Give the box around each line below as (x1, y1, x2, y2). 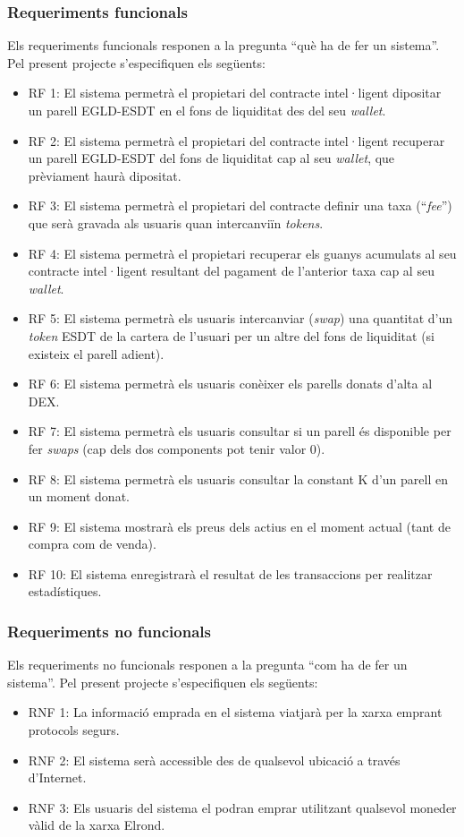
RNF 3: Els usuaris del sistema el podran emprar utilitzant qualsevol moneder (28, 798, 457, 816)
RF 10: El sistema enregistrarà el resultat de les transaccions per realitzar (28, 564, 433, 583)
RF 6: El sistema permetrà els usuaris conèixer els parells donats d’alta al (28, 374, 433, 393)
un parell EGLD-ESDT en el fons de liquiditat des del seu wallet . (28, 101, 386, 119)
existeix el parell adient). (28, 344, 165, 363)
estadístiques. (28, 582, 102, 601)
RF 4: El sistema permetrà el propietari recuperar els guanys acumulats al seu (28, 243, 457, 262)
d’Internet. (28, 768, 87, 787)
